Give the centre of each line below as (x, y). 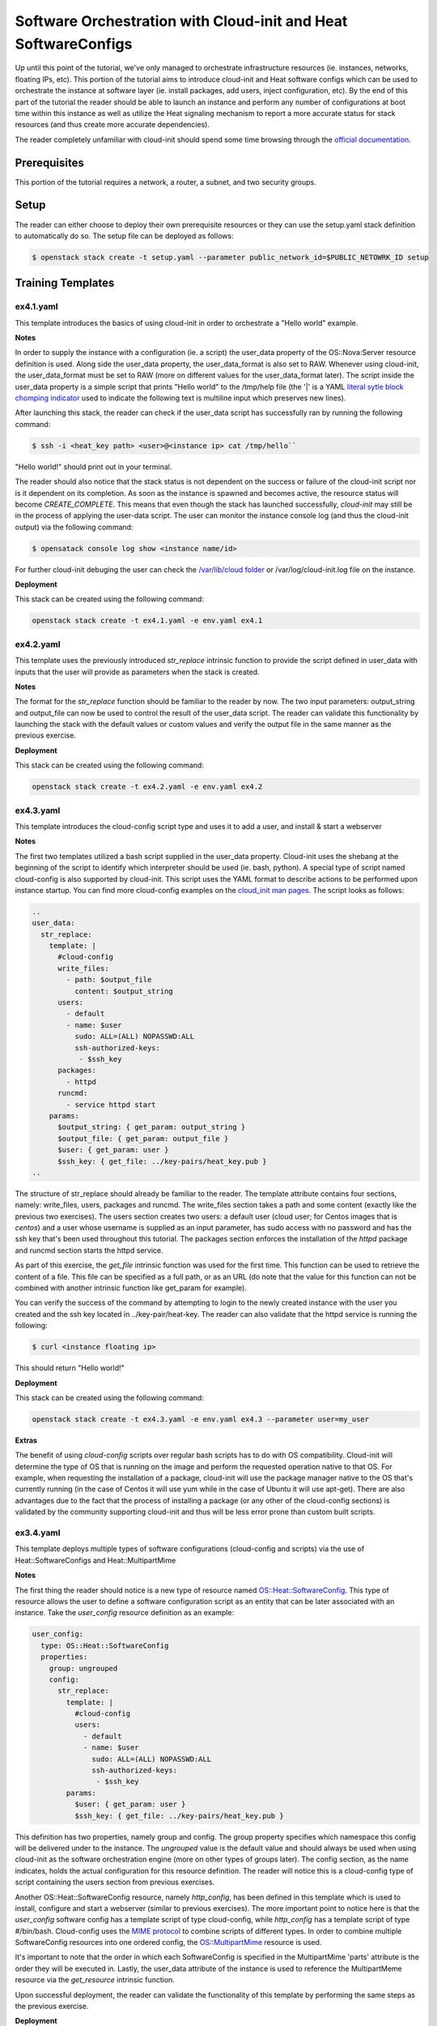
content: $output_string (123, 991)
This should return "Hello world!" (70, 1368)
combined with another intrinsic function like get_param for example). (131, 1288)
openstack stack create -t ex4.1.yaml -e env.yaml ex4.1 (147, 621)
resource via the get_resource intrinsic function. (95, 1980)
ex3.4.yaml (38, 1533)
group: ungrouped (83, 1668)
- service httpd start (111, 1105)
